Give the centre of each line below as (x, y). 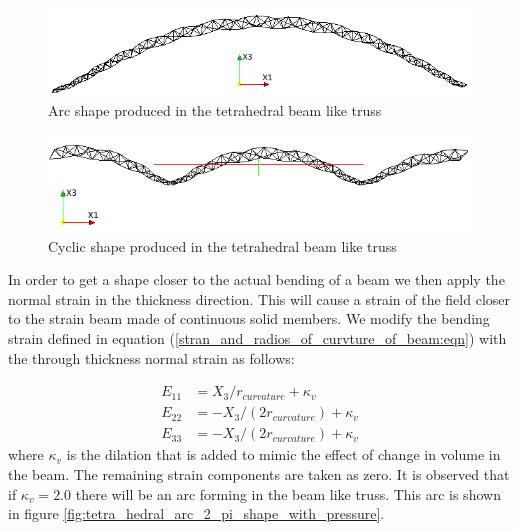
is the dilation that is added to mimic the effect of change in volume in (283, 454)
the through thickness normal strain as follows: (151, 357)
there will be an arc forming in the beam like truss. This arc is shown (288, 493)
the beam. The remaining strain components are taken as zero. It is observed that (259, 473)
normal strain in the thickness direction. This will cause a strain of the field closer (259, 298)
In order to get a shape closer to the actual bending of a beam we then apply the (256, 279)
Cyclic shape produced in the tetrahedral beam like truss (222, 245)
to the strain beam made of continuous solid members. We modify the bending (249, 318)
